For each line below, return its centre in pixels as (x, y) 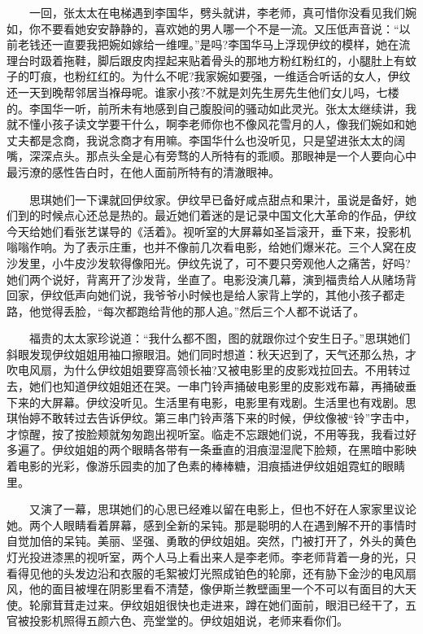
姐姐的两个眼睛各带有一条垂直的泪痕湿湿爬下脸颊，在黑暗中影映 (245, 450)
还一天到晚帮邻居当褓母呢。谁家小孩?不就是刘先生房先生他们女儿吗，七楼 (203, 92)
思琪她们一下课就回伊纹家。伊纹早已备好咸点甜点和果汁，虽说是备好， (217, 199)
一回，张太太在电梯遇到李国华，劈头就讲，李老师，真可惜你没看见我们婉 (222, 12)
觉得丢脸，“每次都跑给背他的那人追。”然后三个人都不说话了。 (203, 310)
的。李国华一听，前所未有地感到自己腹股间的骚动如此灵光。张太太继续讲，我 (211, 108)
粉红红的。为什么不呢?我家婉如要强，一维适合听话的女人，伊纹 (242, 76)
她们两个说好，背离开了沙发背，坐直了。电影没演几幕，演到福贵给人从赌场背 (211, 279)
